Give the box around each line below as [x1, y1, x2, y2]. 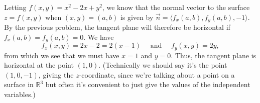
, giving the [38, 69, 74, 80]
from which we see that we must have [4, 50, 119, 60]
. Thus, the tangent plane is [171, 50, 256, 60]
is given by [120, 11, 154, 22]
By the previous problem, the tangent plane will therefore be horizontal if [4, 22, 230, 32]
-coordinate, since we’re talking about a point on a [79, 69, 235, 80]
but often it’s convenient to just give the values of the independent [45, 79, 250, 90]
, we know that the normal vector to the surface [102, 2, 250, 12]
